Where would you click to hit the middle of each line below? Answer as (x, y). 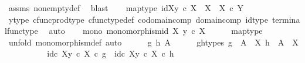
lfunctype (21, 31)
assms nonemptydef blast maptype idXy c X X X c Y (126, 8)
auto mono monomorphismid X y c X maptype (156, 31)
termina (286, 19)
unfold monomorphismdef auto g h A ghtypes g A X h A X (153, 42)
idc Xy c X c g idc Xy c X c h (111, 53)
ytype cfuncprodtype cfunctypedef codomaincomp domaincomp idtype (138, 19)
